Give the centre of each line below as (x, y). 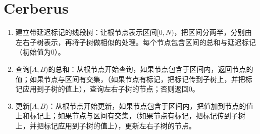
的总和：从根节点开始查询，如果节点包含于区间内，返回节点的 (151, 69)
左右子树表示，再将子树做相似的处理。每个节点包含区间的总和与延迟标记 (136, 42)
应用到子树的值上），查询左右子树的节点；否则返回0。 (111, 89)
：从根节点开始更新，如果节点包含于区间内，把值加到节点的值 (151, 105)
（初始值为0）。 (40, 52)
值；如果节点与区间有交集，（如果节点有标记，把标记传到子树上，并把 (130, 79)
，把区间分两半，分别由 (213, 32)
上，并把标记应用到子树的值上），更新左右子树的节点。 (106, 125)
